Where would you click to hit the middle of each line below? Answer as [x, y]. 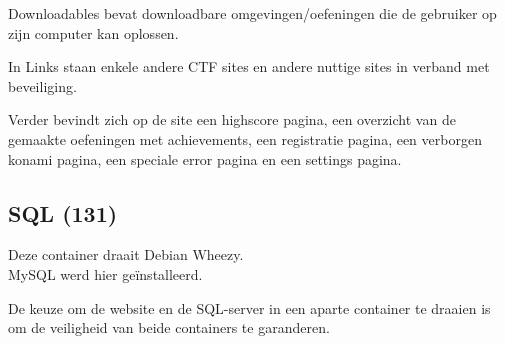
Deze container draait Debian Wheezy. [126, 254]
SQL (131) [63, 212]
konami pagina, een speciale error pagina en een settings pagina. [205, 158]
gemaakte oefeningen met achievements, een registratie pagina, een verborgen [245, 138]
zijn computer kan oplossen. [93, 32]
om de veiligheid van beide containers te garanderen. [169, 327]
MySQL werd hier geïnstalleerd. [105, 273]
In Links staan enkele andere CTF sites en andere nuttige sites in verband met [249, 66]
